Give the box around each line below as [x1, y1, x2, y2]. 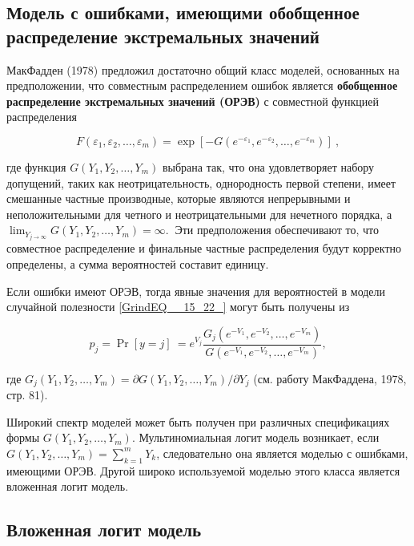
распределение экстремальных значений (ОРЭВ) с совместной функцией [6, 92, 379, 109]
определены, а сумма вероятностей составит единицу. [6, 256, 269, 273]
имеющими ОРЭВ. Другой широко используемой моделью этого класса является [6, 462, 400, 479]
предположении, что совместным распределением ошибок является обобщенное [6, 77, 398, 94]
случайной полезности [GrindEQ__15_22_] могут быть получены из [6, 298, 350, 315]
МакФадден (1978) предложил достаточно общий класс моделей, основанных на [6, 61, 400, 78]
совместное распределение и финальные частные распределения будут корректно [6, 240, 401, 257]
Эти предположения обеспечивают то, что [175, 221, 380, 238]
